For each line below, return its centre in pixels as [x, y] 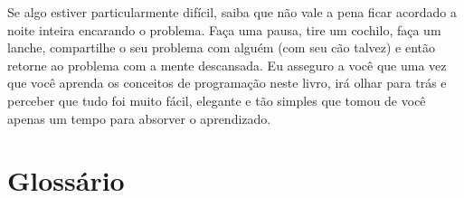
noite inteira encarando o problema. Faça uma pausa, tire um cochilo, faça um [224, 29]
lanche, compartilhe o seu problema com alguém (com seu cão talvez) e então [222, 47]
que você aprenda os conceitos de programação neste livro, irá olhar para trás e [227, 83]
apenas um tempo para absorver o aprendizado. [139, 118]
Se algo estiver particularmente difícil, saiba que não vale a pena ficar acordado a [232, 12]
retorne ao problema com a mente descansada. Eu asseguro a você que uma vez [227, 65]
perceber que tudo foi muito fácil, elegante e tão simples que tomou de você [217, 100]
